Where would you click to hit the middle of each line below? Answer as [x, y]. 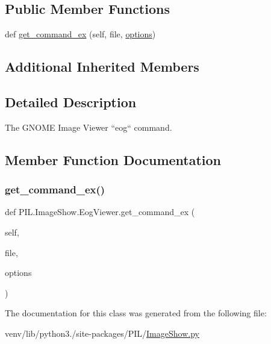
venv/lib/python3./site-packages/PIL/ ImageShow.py [102, 333]
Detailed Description [71, 102]
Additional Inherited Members [102, 67]
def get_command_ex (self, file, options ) [80, 34]
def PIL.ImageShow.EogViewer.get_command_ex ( [100, 212]
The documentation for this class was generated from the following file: [136, 313]
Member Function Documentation [113, 159]
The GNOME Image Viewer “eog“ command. [89, 127]
